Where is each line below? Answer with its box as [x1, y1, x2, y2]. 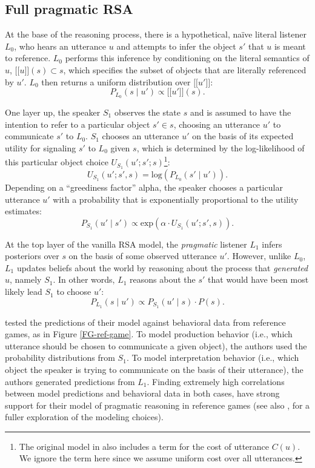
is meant [274, 39, 306, 52]
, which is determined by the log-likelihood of [136, 141, 305, 154]
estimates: [5, 205, 42, 217]
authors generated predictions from [5, 375, 135, 387]
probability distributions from [5, 351, 115, 364]
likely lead [5, 285, 42, 298]
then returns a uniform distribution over [41, 75, 191, 88]
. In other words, [53, 273, 115, 286]
